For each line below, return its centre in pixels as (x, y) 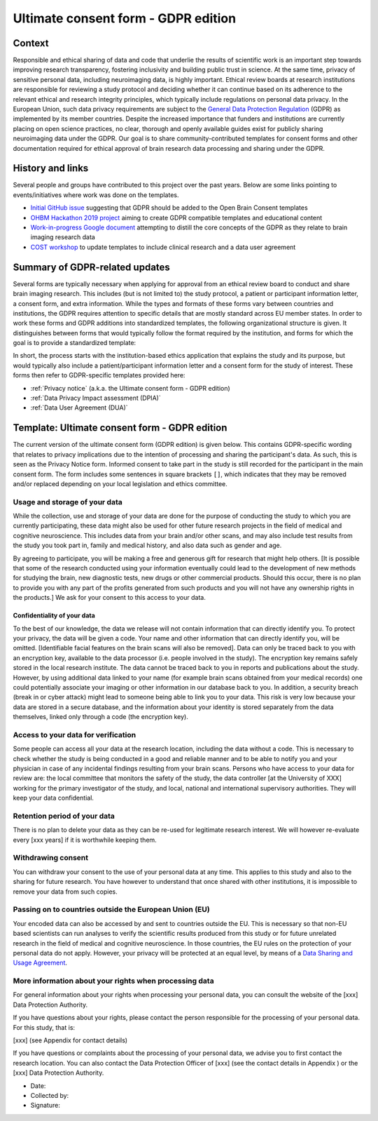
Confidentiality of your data (54, 616)
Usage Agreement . (40, 963)
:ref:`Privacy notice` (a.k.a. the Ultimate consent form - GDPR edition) (130, 388)
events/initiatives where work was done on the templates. (96, 195)
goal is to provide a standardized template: (75, 343)
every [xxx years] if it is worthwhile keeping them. (85, 840)
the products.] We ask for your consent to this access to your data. (109, 598)
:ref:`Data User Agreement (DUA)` (79, 408)
